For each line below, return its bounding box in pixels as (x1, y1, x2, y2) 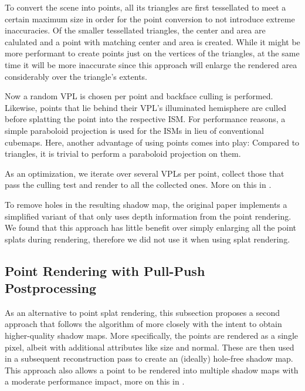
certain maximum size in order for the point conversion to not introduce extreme (5, 12, 295, 25)
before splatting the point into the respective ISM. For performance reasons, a (5, 113, 286, 125)
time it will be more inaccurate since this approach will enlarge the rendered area (5, 58, 297, 70)
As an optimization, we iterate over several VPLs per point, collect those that (5, 167, 284, 179)
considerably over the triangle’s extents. (5, 70, 148, 82)
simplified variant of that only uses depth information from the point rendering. (5, 210, 292, 222)
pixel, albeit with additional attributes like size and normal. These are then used (5, 341, 294, 353)
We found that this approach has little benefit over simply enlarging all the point (5, 221, 297, 234)
